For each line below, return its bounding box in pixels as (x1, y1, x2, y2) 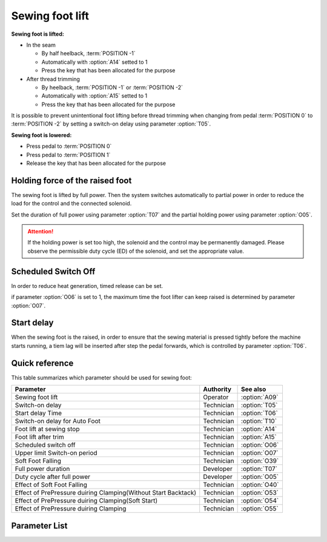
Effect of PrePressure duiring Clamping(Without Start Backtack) (15, 489, 197, 497)
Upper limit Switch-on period (15, 449, 97, 457)
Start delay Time (15, 409, 62, 418)
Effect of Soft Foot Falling (15, 481, 87, 489)
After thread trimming (26, 75, 80, 82)
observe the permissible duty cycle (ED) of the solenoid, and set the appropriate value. (27, 247, 245, 255)
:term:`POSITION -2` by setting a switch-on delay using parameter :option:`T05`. (11, 120, 211, 127)
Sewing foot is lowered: (11, 131, 72, 139)
